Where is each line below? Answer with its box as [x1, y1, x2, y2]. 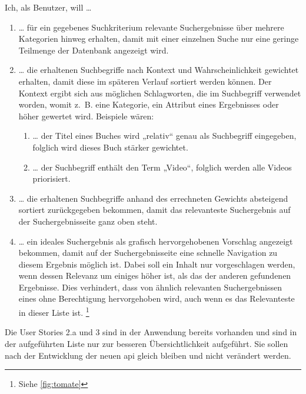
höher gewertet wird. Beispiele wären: [18, 109, 154, 122]
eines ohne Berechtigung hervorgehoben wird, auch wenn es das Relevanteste [18, 292, 295, 305]
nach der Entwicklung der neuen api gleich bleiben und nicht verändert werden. [5, 349, 291, 361]
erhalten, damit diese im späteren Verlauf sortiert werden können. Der [18, 75, 272, 87]
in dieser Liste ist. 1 [18, 305, 89, 318]
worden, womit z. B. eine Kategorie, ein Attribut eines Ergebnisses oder [18, 98, 279, 111]
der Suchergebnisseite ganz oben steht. [18, 215, 158, 227]
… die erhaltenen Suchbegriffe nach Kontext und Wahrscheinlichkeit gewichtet [18, 64, 299, 76]
